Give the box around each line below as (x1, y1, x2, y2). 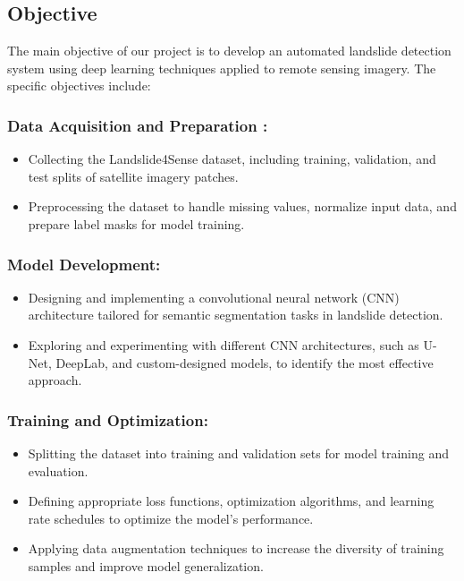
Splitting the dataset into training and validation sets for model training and (28, 443, 449, 462)
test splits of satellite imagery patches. (28, 167, 239, 185)
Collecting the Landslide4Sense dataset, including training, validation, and (28, 150, 436, 168)
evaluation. (28, 461, 89, 480)
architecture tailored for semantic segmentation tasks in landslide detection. (28, 305, 443, 324)
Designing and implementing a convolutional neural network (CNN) (28, 287, 400, 306)
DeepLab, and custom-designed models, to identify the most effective (55, 353, 434, 372)
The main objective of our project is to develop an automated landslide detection (7, 41, 451, 60)
